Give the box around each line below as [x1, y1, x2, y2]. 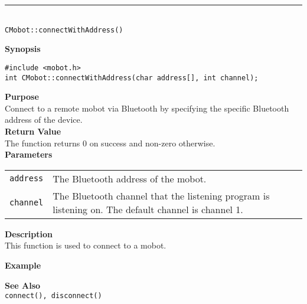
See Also [5, 279, 41, 291]
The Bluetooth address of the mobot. [53, 171, 207, 185]
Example [5, 259, 41, 271]
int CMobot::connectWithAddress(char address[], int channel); [5, 73, 259, 82]
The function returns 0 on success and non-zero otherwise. [5, 136, 215, 149]
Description [5, 227, 53, 240]
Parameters [5, 148, 53, 161]
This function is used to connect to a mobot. [5, 239, 166, 251]
